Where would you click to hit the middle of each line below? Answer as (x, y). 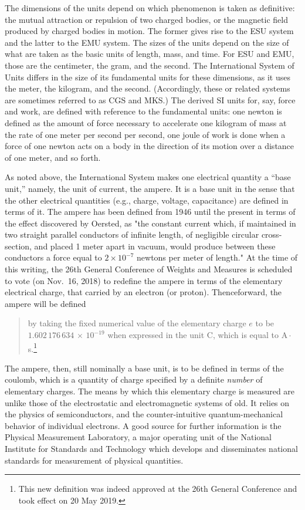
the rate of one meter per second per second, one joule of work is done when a (145, 134)
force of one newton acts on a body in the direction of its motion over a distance (150, 146)
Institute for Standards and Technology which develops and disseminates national (151, 449)
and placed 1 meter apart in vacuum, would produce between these (155, 246)
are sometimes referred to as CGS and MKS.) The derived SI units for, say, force (150, 99)
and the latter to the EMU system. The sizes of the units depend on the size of (147, 42)
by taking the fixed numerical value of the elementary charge (137, 323)
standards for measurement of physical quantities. (94, 460)
